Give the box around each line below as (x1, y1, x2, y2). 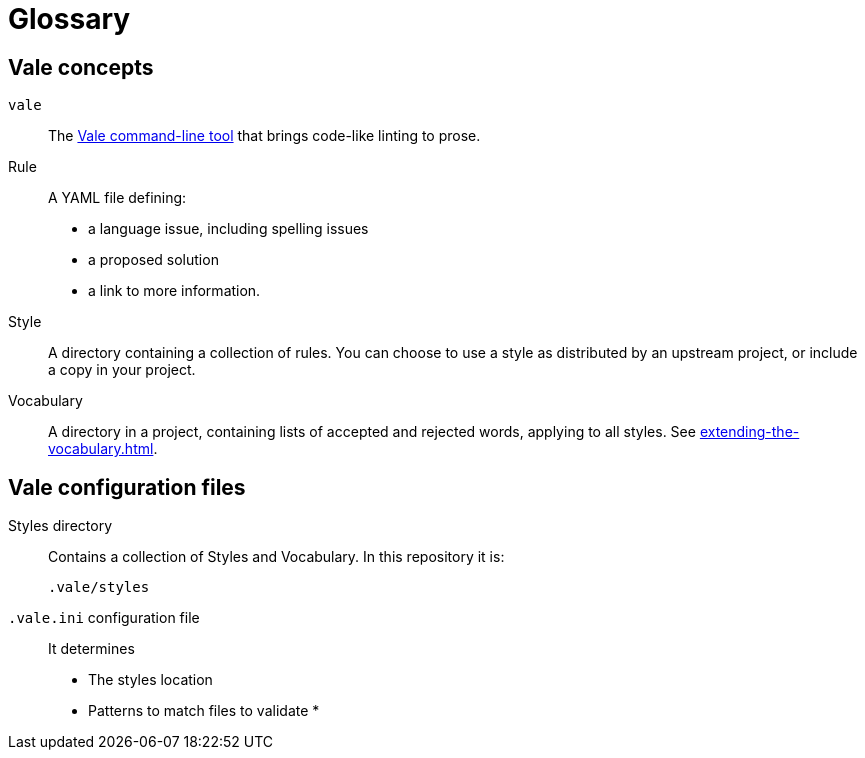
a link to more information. (88, 282, 261, 300)
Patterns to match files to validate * (88, 702, 320, 720)
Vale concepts (8, 54, 154, 80)
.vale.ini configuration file (8, 609, 200, 627)
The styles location (88, 671, 213, 689)
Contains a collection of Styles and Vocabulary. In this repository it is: (48, 548, 505, 566)
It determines (48, 640, 135, 658)
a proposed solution (88, 251, 219, 269)
